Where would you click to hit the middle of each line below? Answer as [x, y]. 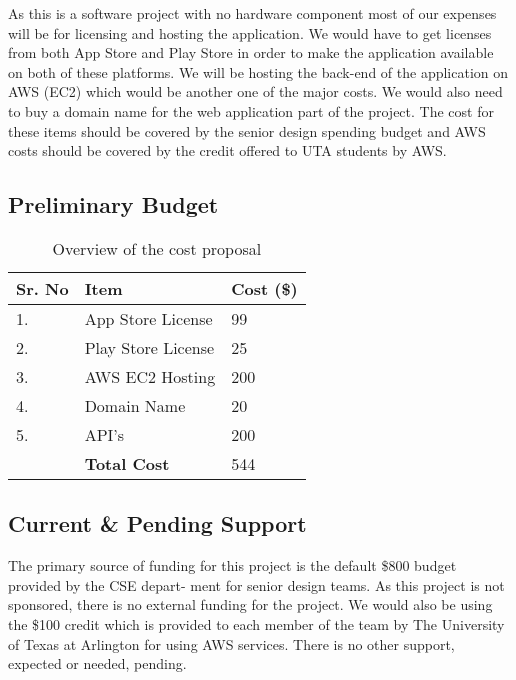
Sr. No [42, 288]
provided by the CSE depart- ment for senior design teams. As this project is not [256, 584]
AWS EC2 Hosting [150, 376]
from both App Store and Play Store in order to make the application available [251, 52]
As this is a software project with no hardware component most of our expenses [252, 13]
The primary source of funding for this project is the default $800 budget [232, 565]
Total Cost [127, 463]
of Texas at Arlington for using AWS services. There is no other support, [231, 643]
